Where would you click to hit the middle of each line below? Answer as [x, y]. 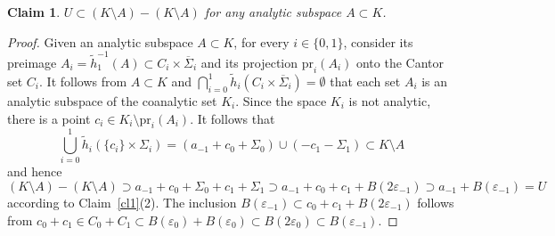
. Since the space [281, 100]
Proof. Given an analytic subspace [100, 41]
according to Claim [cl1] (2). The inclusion [122, 203]
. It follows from [83, 81]
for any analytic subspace [273, 12]
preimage [32, 62]
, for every [261, 41]
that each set [365, 81]
